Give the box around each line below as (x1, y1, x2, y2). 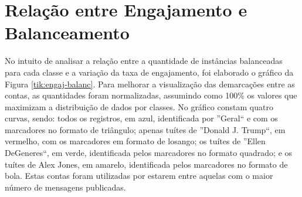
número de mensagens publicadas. (5, 181, 126, 193)
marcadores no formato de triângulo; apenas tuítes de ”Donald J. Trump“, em (5, 123, 286, 135)
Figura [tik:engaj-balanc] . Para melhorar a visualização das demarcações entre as (5, 77, 295, 90)
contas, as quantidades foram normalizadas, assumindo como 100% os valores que (5, 89, 297, 101)
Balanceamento (5, 21, 130, 45)
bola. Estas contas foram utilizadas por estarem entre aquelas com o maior (5, 169, 273, 182)
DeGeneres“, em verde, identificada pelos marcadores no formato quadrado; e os (5, 147, 293, 159)
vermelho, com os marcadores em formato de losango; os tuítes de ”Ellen (5, 135, 266, 147)
